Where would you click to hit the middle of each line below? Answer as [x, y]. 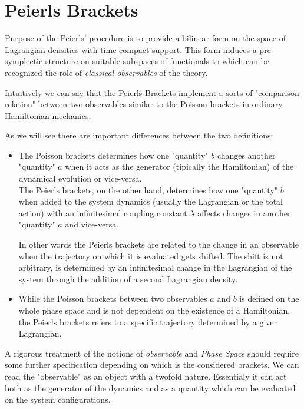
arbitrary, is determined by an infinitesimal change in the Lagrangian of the [155, 267]
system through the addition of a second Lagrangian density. [128, 278]
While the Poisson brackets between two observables [113, 298]
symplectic [24, 61]
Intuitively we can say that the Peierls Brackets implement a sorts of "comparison [152, 92]
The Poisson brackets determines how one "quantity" [113, 155]
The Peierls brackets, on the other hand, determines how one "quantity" [148, 189]
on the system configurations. [58, 399]
